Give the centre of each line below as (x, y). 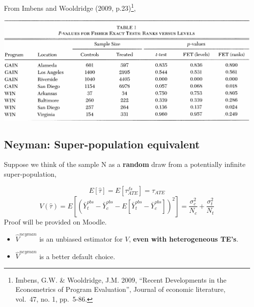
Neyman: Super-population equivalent (102, 144)
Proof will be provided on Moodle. (55, 221)
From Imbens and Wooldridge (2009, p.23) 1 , (70, 7)
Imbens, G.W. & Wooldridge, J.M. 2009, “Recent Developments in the (121, 279)
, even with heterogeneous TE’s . (183, 238)
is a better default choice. (77, 256)
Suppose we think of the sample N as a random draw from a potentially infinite (125, 164)
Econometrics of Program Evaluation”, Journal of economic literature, (120, 289)
